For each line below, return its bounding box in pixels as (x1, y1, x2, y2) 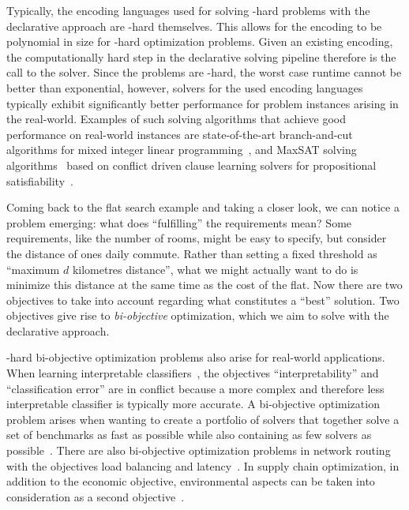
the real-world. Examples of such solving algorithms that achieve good (6, 111, 346, 127)
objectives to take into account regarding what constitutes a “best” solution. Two (6, 291, 400, 308)
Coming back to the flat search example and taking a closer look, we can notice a (6, 199, 400, 216)
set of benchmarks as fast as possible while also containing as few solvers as (6, 426, 372, 443)
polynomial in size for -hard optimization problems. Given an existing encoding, (6, 33, 393, 50)
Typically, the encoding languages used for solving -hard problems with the (6, 2, 370, 18)
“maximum (6, 261, 60, 277)
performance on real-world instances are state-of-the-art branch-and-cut (6, 126, 353, 142)
